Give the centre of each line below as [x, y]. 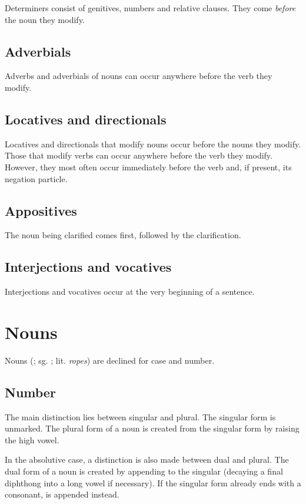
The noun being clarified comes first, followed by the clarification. [123, 235]
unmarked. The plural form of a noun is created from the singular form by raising [152, 428]
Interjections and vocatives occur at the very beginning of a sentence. [130, 291]
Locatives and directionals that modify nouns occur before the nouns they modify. [153, 144]
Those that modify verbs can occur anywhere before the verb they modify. [139, 155]
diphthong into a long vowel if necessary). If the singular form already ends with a [153, 482]
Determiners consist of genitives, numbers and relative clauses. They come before [150, 8]
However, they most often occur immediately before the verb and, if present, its [148, 167]
